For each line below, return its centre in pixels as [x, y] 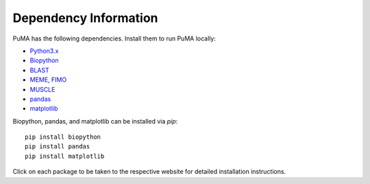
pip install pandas [58, 147]
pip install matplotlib [65, 156]
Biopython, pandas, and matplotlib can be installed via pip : [95, 121]
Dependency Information [85, 18]
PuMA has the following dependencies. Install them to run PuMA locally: [114, 38]
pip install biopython [63, 137]
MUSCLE [42, 89]
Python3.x [44, 51]
